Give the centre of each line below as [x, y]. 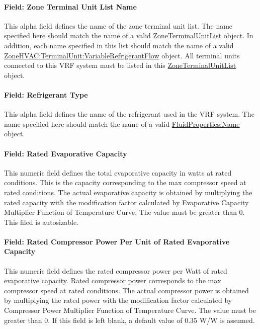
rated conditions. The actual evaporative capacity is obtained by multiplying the [128, 192]
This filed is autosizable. [41, 222]
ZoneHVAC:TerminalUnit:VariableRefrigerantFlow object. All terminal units [122, 55]
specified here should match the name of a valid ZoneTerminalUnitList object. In [129, 35]
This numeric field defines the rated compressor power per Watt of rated [116, 270]
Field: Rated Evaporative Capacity [66, 153]
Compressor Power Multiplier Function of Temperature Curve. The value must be [130, 310]
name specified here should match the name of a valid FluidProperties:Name [122, 124]
